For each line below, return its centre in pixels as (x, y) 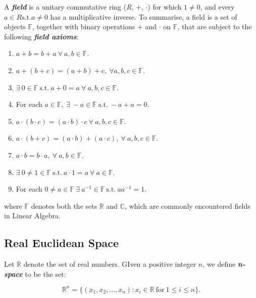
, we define (219, 264)
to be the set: (45, 274)
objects (15, 26)
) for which (165, 7)
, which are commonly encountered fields (188, 205)
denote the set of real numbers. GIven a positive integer (110, 264)
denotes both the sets (64, 205)
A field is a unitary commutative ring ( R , (69, 7)
